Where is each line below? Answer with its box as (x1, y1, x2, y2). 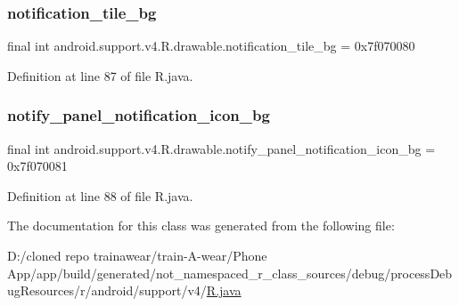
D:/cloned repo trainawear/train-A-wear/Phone (7, 246, 267, 264)
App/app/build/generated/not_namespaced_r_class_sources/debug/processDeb (7, 263, 453, 282)
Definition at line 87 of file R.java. (7, 66, 193, 85)
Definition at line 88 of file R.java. (7, 186, 193, 205)
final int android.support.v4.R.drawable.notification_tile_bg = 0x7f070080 (7, 36, 415, 55)
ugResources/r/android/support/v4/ (7, 281, 207, 300)
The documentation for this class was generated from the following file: (7, 216, 395, 235)
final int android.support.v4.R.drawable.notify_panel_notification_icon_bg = (7, 139, 436, 157)
